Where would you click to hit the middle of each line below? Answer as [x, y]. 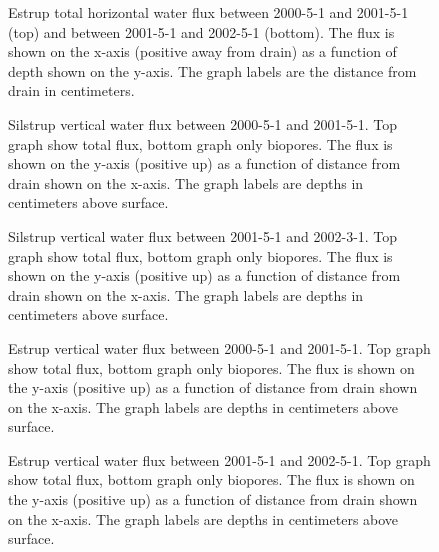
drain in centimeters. [71, 90]
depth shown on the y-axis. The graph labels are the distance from [212, 70]
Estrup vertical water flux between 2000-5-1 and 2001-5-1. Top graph [219, 347]
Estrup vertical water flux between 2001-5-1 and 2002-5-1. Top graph [219, 459]
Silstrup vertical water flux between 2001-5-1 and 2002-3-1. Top [203, 235]
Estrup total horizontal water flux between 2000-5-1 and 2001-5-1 [208, 12]
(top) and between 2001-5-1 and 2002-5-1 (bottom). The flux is [201, 31]
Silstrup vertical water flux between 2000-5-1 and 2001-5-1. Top [203, 123]
